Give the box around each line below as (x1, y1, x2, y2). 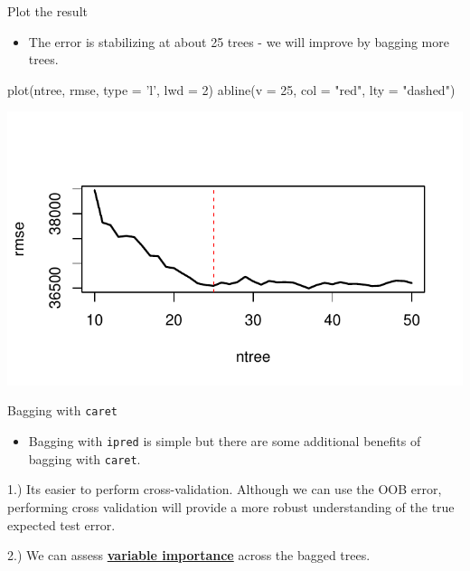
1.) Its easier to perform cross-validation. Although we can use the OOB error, (7, 480, 442, 499)
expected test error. (7, 515, 116, 534)
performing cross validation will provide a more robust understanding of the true (7, 497, 455, 516)
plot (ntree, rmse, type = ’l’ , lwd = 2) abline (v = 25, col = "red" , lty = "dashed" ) (7, 80, 456, 99)
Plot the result (7, 2, 88, 20)
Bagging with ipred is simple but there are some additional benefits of (28, 432, 421, 451)
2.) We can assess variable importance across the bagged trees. (7, 546, 371, 565)
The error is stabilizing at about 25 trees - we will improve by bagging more (28, 32, 449, 51)
